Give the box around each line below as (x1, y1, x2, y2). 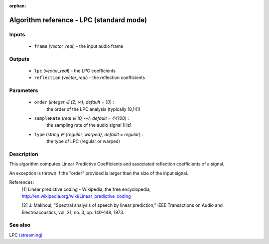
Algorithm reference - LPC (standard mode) (9, 15, 147, 24)
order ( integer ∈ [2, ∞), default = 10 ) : (34, 99, 115, 105)
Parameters (9, 87, 38, 94)
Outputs (9, 55, 30, 62)
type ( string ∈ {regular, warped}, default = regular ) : (34, 131, 143, 137)
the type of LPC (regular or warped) (46, 138, 121, 144)
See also (9, 222, 31, 229)
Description (9, 151, 38, 158)
